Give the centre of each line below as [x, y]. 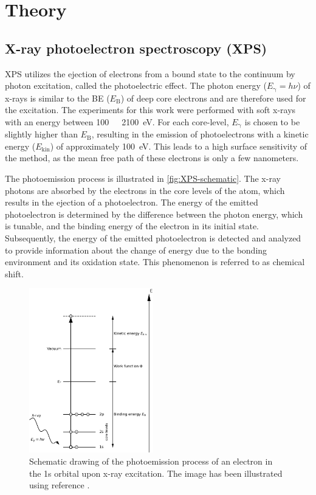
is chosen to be [272, 121]
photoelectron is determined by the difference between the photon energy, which [154, 214]
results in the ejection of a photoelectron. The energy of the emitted [132, 202]
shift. [14, 273]
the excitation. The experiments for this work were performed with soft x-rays [150, 110]
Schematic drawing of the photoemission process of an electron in [151, 461]
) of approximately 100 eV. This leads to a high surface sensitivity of [179, 146]
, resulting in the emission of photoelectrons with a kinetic [200, 134]
